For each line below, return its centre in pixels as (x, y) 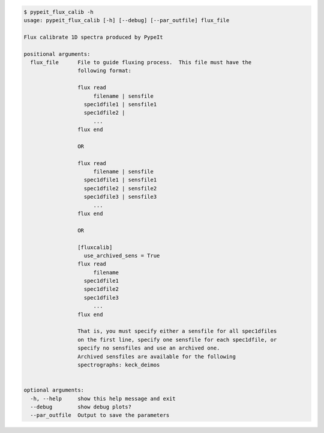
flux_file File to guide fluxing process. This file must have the (141, 62)
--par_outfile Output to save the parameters (100, 415)
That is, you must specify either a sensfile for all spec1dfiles (177, 331)
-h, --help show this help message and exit (103, 398)
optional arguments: (54, 390)
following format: (104, 71)
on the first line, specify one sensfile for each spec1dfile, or (177, 340)
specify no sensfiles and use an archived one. (148, 348)
